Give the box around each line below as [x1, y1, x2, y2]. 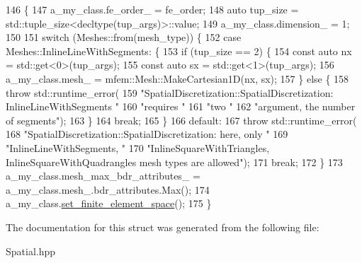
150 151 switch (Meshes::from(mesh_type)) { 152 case [6, 30, 242, 45]
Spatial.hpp [6, 243, 56, 258]
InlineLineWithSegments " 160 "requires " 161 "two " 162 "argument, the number [6, 99, 356, 114]
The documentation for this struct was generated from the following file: [6, 219, 319, 234]
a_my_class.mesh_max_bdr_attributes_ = [6, 168, 200, 183]
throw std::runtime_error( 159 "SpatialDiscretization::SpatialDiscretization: [6, 85, 334, 100]
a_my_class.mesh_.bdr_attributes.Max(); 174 [6, 182, 210, 197]
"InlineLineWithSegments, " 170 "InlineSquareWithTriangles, [6, 140, 270, 155]
